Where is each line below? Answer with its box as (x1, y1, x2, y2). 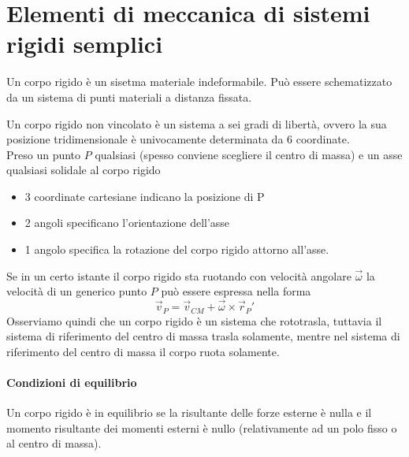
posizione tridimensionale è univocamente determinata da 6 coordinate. (6, 131, 350, 147)
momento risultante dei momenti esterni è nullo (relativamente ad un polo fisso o (6, 419, 397, 436)
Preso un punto (6, 146, 81, 162)
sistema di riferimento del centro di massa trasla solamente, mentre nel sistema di (6, 328, 400, 344)
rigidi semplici (6, 28, 163, 60)
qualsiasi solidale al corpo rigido (6, 162, 161, 178)
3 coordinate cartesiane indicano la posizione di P (24, 188, 265, 204)
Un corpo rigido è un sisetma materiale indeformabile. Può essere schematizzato (6, 73, 392, 90)
